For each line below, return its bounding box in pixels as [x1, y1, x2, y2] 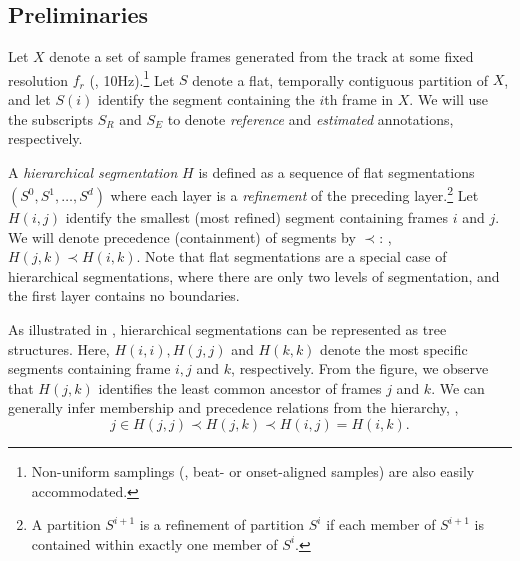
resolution [8, 69, 69, 90]
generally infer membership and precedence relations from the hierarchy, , [8, 397, 459, 418]
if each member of [326, 514, 436, 535]
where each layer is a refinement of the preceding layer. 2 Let [110, 182, 479, 206]
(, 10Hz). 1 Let [89, 66, 175, 90]
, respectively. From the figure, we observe [231, 358, 489, 379]
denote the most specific [320, 338, 468, 359]
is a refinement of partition [139, 514, 305, 535]
